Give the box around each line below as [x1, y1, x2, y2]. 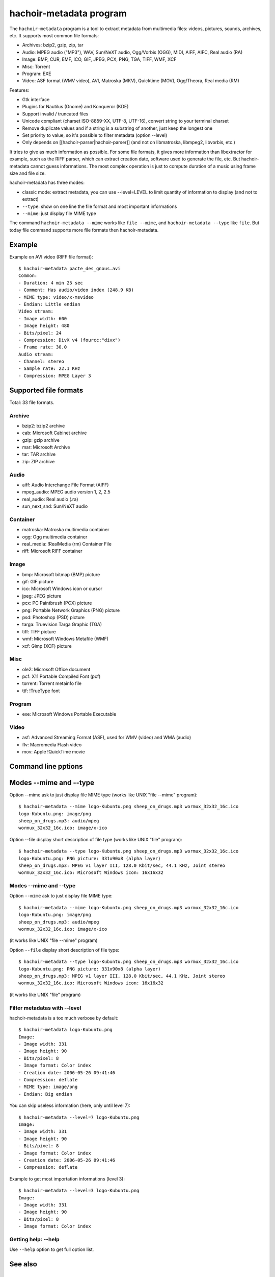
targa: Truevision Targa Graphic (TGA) [22, 621, 102, 628]
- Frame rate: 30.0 [18, 344, 67, 350]
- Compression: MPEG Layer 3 [18, 373, 91, 379]
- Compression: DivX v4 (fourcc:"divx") [18, 337, 121, 343]
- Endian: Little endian [18, 301, 80, 307]
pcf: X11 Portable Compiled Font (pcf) [22, 673, 101, 679]
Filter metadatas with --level [9, 1004, 81, 1011]
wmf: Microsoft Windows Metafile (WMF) [22, 636, 109, 642]
